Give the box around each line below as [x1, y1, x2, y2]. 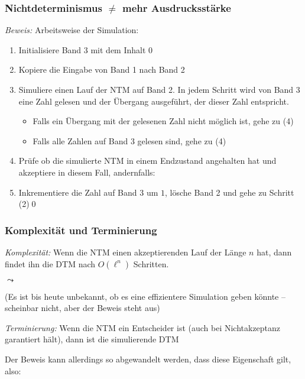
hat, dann [257, 245, 292, 258]
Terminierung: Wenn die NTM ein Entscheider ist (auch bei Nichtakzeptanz [5, 321, 281, 333]
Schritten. [133, 257, 169, 270]
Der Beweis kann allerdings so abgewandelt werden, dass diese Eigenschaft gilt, [5, 352, 291, 365]
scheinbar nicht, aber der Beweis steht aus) [5, 302, 160, 314]
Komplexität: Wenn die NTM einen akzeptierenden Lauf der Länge [5, 245, 246, 258]
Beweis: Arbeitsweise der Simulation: [5, 24, 139, 36]
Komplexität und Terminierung [5, 222, 157, 237]
